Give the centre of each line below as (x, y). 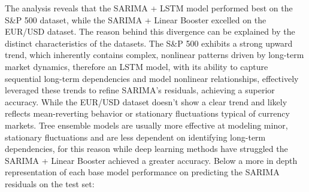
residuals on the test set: (50, 183)
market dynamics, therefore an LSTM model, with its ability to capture (137, 66)
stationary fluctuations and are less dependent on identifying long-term (135, 137)
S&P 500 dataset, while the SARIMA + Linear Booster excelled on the (136, 19)
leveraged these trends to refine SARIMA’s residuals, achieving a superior (140, 90)
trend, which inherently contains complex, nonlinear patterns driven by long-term (154, 55)
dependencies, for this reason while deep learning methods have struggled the (146, 149)
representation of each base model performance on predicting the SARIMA (142, 172)
